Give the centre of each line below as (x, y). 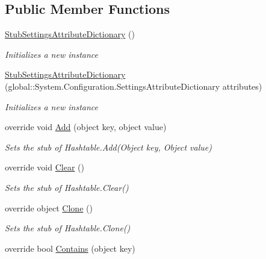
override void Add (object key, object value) (86, 127)
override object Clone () (49, 208)
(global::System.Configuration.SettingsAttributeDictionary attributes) (134, 86)
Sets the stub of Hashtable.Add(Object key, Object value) (108, 147)
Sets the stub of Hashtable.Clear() (67, 187)
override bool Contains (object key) (70, 248)
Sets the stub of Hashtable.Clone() (68, 228)
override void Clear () (45, 167)
